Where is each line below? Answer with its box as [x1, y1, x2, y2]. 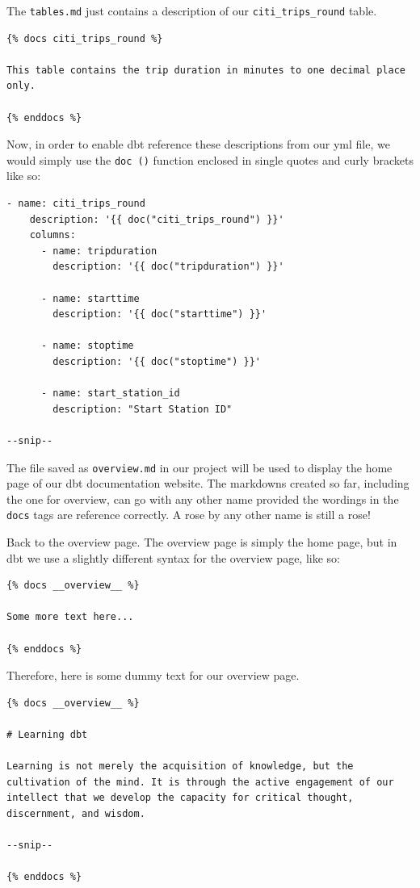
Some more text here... [6, 611, 134, 623]
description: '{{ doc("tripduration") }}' [52, 261, 284, 273]
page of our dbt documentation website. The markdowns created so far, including [6, 475, 409, 492]
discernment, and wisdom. [6, 807, 145, 819]
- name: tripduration [40, 245, 157, 257]
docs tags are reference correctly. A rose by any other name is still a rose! [6, 506, 371, 523]
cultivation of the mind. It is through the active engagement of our [6, 776, 394, 788]
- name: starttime [40, 292, 140, 304]
